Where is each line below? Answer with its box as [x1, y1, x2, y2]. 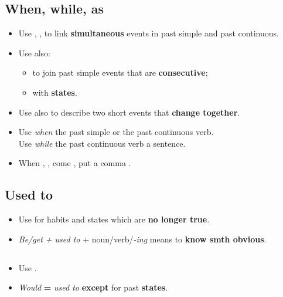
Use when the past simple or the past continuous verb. [18, 126, 214, 138]
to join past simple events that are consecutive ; [32, 66, 208, 79]
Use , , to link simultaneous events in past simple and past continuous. [18, 27, 279, 39]
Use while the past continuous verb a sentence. [18, 137, 186, 149]
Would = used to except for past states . [18, 281, 168, 293]
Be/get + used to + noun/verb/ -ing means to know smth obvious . [18, 232, 267, 245]
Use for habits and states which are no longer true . [18, 213, 210, 225]
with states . [32, 86, 77, 98]
